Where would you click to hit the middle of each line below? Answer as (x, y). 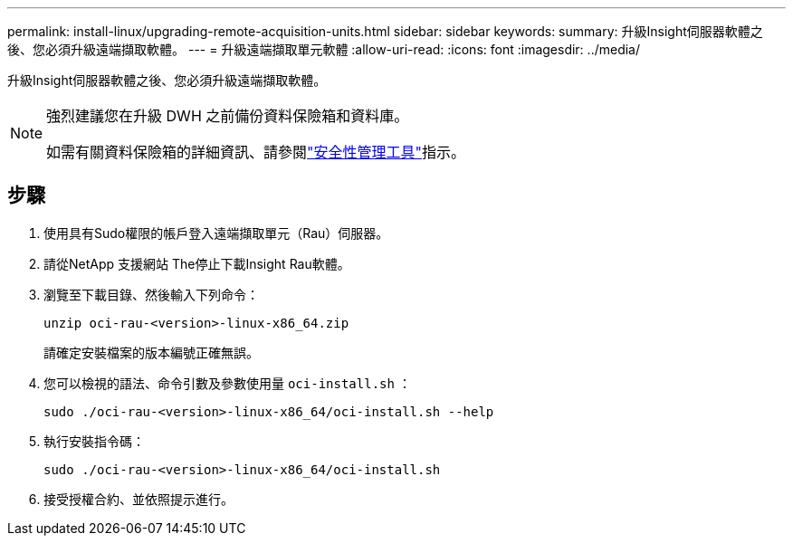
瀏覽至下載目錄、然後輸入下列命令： (151, 294)
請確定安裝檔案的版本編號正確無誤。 (151, 352)
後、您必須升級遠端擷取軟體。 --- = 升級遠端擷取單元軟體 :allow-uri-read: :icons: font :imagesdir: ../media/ (324, 49)
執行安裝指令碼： (94, 441)
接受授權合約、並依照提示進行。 (139, 499)
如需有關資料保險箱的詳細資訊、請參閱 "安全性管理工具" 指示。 (256, 152)
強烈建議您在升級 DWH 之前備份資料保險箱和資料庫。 (228, 116)
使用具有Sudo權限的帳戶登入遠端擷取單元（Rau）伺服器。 (216, 233)
